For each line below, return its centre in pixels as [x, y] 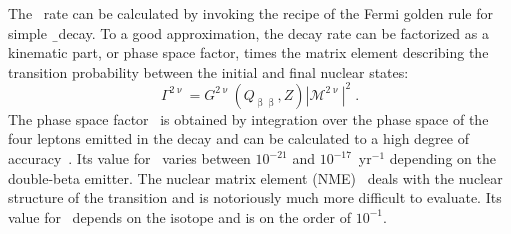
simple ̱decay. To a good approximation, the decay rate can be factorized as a [248, 32]
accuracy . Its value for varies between [129, 158]
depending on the [442, 158]
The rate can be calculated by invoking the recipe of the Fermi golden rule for [250, 13]
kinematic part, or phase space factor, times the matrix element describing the [248, 52]
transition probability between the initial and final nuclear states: [208, 71]
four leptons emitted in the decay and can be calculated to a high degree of [238, 138]
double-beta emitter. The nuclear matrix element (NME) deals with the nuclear [255, 177]
